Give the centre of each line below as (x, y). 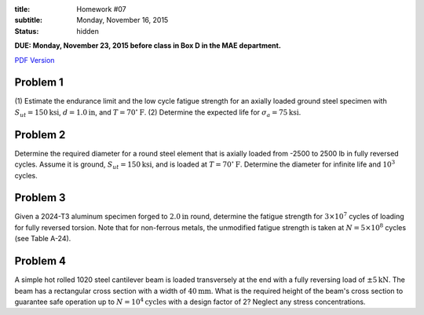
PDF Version (35, 60)
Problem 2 (40, 135)
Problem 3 (40, 198)
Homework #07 (102, 9)
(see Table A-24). (43, 239)
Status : (27, 31)
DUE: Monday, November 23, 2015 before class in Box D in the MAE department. (148, 46)
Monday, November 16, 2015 (122, 20)
